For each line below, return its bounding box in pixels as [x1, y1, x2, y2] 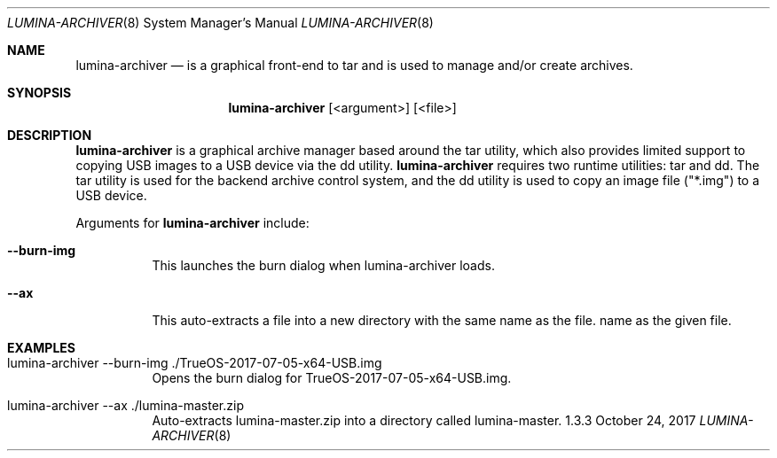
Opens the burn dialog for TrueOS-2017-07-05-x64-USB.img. [152, 370, 512, 385]
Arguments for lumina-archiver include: [75, 215, 310, 230]
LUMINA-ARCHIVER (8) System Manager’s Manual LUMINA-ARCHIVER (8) [7, 15, 434, 30]
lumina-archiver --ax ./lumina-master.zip [7, 398, 244, 413]
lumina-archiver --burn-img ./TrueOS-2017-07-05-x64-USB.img [7, 355, 382, 370]
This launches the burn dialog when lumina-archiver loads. [152, 258, 495, 273]
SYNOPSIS [7, 85, 72, 100]
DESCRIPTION [7, 128, 92, 143]
